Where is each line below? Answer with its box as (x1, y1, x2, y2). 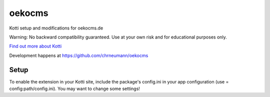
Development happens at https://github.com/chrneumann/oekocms (9, 52, 148, 58)
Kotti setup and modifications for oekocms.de (9, 25, 103, 31)
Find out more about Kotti (9, 43, 62, 49)
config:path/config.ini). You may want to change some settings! (9, 85, 140, 92)
